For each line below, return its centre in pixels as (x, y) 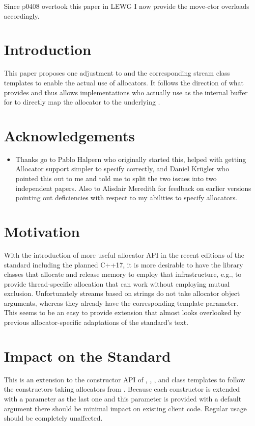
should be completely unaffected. (53, 418)
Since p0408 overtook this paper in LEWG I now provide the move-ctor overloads (127, 6)
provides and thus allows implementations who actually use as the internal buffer (126, 92)
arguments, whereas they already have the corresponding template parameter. (121, 303)
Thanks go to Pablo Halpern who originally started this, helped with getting (131, 159)
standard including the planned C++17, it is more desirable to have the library (124, 264)
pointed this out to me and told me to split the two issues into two (116, 178)
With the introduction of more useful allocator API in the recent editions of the (124, 254)
